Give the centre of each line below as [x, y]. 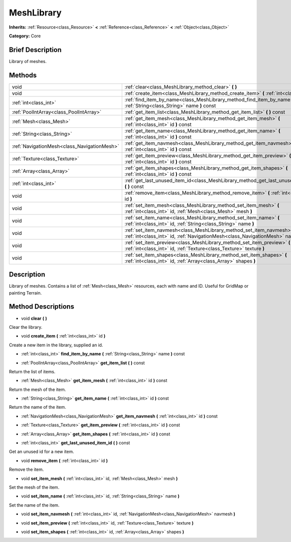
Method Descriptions [42, 307]
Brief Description [35, 50]
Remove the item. [26, 469]
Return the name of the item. [38, 407]
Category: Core [25, 36]
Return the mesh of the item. [38, 389]
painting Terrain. [25, 293]
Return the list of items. [32, 372]
